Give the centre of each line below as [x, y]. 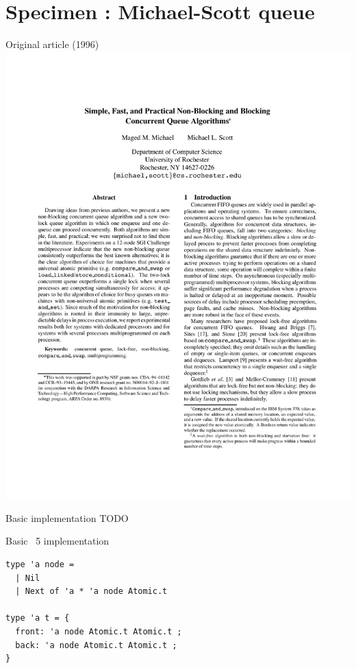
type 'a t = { [38, 618]
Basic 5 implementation [58, 541]
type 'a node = [40, 564]
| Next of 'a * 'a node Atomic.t [91, 592]
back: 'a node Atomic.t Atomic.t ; [96, 645]
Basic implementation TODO [67, 517]
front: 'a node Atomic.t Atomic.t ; [99, 631]
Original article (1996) [52, 44]
